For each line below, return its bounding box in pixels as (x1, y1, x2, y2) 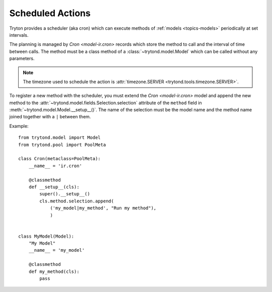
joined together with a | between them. (9, 114, 91, 120)
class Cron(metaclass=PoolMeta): (18, 156, 101, 162)
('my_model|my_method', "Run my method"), (50, 205, 157, 211)
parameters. (9, 55, 35, 61)
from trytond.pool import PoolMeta (18, 141, 106, 148)
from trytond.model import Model (18, 135, 101, 140)
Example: (9, 123, 29, 129)
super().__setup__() (39, 191, 90, 197)
